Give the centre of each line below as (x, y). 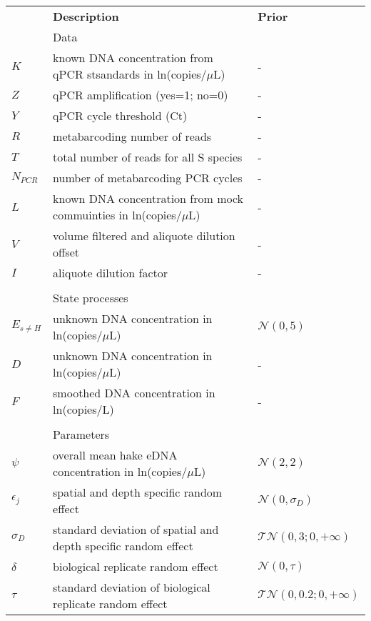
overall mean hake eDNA (115, 455)
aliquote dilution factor (111, 273)
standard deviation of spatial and (136, 529)
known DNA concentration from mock (148, 198)
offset (66, 252)
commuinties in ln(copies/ (117, 215)
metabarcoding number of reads (132, 136)
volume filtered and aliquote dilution (144, 235)
